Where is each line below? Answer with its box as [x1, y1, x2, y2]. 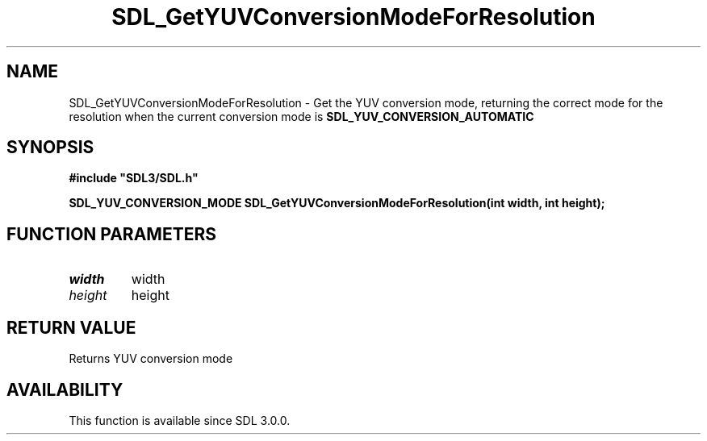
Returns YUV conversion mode [69, 352, 233, 366]
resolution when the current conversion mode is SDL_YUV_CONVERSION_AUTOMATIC [69, 109, 534, 123]
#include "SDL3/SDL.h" [69, 171, 199, 185]
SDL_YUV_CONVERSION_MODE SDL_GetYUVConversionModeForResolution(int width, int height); [69, 196, 605, 210]
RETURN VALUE [6, 317, 136, 338]
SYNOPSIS [6, 137, 94, 158]
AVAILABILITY [6, 379, 123, 400]
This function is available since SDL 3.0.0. [69, 413, 291, 427]
